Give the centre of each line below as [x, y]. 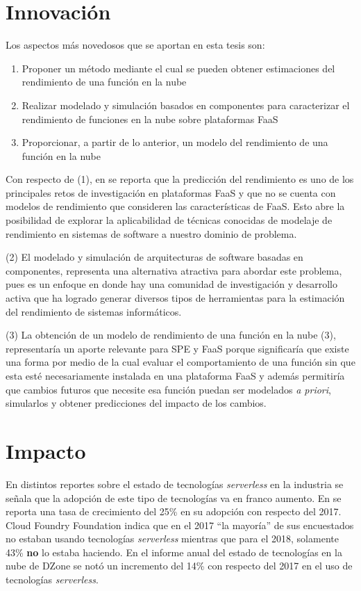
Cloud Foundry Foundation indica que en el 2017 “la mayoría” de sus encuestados [180, 525]
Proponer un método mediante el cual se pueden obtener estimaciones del [178, 68]
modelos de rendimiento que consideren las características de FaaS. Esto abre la [175, 206]
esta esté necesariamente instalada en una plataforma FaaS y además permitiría [175, 375]
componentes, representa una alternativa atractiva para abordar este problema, [174, 270]
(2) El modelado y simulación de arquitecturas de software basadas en [154, 257]
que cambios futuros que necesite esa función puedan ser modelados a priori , [168, 389]
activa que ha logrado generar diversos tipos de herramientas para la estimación [175, 298]
